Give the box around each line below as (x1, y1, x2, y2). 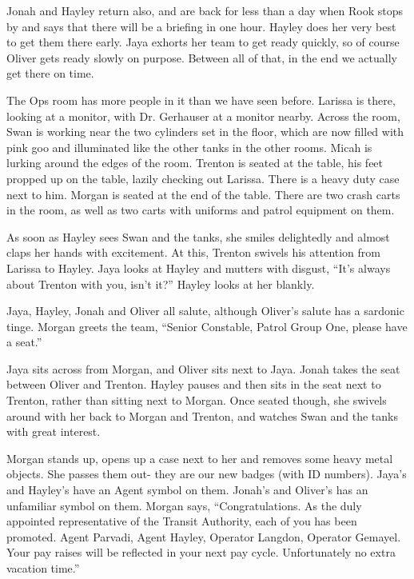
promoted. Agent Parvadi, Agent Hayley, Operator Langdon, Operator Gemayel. (6, 528, 401, 545)
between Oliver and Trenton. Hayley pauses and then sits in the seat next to (6, 376, 381, 393)
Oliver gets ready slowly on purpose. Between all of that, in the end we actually (6, 49, 397, 66)
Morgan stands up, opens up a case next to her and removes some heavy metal (6, 449, 393, 466)
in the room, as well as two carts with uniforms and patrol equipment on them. (6, 202, 395, 218)
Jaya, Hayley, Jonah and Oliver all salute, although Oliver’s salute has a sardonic (6, 302, 404, 319)
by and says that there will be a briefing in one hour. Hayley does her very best (6, 18, 396, 34)
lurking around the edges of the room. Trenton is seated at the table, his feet (6, 154, 384, 171)
